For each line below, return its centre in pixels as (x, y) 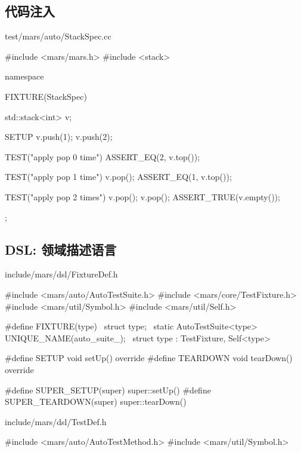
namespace (24, 76)
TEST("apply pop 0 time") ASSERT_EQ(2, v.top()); (103, 156)
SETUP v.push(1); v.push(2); (59, 137)
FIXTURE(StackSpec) (46, 96)
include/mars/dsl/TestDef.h (56, 421)
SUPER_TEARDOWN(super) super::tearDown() (96, 401)
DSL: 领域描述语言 (61, 249)
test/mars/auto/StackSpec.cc (58, 36)
